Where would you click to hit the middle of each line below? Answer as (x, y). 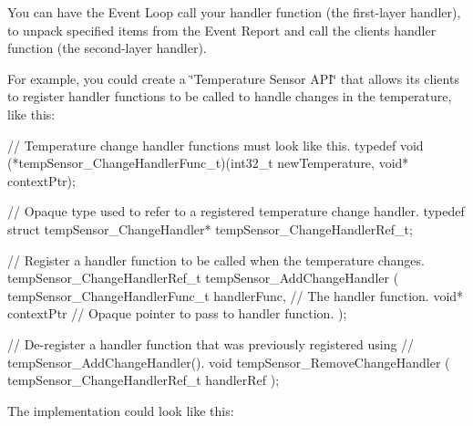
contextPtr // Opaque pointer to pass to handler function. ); (177, 313)
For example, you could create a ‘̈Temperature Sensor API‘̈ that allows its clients (233, 78)
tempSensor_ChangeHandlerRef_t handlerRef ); (144, 380)
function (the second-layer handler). (107, 48)
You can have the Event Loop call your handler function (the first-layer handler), (234, 12)
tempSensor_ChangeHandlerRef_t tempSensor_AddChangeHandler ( (203, 278)
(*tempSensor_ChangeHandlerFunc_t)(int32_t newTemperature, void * (208, 163)
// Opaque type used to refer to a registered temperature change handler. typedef (236, 211)
